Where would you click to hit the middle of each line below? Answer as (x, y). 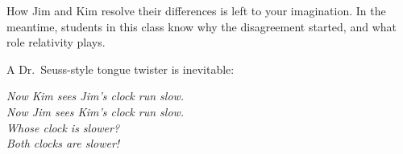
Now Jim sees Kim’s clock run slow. (96, 111)
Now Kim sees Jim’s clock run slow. (96, 96)
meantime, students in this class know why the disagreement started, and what (201, 26)
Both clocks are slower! (63, 143)
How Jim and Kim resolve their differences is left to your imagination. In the (196, 10)
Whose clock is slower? (63, 127)
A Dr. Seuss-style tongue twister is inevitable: (120, 69)
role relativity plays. (56, 42)
